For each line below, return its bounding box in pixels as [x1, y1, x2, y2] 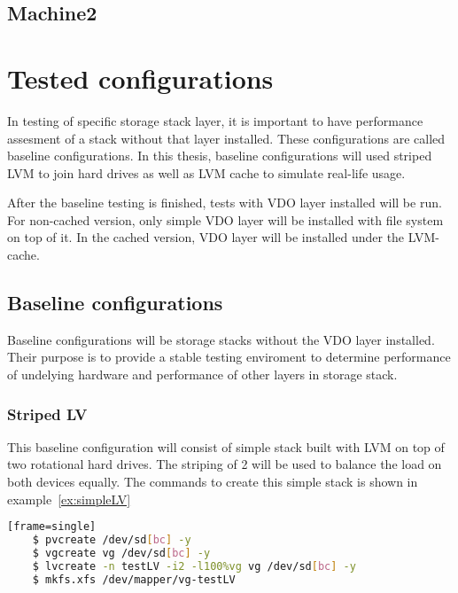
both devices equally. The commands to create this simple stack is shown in [7, 472, 418, 491]
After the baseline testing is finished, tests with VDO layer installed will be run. [7, 193, 442, 212]
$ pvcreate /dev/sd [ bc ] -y [32, 534, 191, 547]
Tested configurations [7, 59, 274, 96]
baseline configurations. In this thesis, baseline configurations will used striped [7, 146, 432, 165]
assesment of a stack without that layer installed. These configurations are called [7, 129, 446, 147]
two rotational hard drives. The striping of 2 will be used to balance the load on [7, 455, 442, 473]
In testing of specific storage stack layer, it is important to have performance [7, 111, 423, 129]
